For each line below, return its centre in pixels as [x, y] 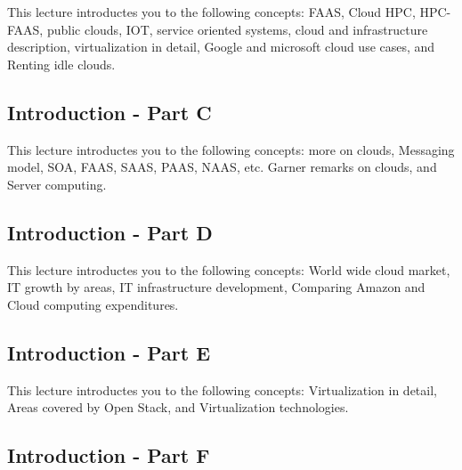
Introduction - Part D [110, 232]
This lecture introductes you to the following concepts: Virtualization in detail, [222, 389]
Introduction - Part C [109, 112]
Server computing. [57, 184]
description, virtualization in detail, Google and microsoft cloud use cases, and [221, 47]
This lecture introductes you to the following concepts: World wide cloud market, [229, 269]
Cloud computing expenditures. [93, 304]
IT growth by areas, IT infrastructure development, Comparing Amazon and [216, 287]
